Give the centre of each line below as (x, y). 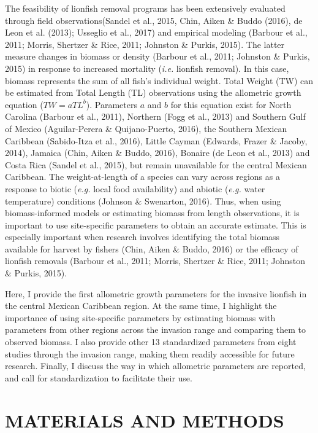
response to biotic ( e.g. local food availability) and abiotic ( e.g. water (135, 188)
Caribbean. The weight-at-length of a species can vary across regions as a (142, 177)
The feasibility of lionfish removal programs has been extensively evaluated (145, 8)
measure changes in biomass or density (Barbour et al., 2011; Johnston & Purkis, (157, 56)
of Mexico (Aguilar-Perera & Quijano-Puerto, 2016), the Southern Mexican (146, 128)
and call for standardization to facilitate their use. (99, 377)
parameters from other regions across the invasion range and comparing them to (156, 330)
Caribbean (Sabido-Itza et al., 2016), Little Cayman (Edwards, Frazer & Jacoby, (156, 140)
